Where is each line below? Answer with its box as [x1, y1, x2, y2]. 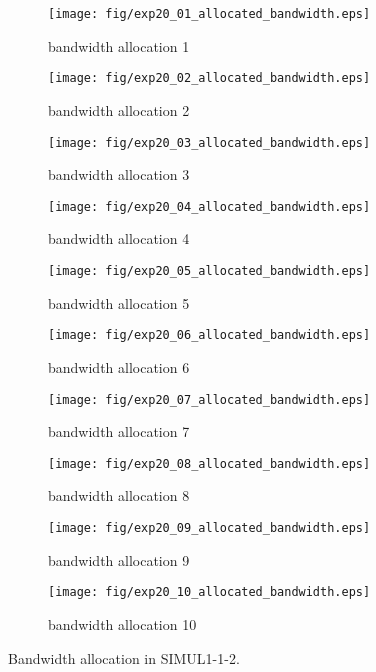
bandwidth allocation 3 [48, 164, 190, 185]
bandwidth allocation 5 [48, 292, 190, 313]
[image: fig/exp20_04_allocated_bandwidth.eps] [48, 199, 371, 214]
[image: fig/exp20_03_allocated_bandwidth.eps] [48, 135, 371, 150]
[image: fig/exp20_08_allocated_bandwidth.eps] [48, 456, 371, 471]
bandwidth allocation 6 [48, 356, 190, 377]
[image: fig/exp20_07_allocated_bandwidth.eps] [48, 392, 371, 407]
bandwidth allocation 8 [48, 485, 190, 506]
